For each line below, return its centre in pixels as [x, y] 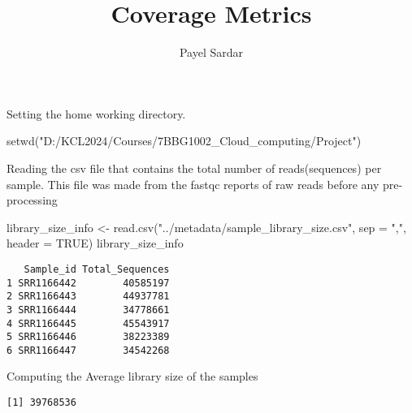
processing [32, 200]
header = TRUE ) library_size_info [95, 243]
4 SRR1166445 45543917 [88, 323]
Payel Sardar [211, 52]
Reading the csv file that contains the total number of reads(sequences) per [194, 168]
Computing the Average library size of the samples [132, 376]
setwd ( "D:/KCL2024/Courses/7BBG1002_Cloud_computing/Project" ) [184, 141]
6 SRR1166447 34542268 [88, 350]
